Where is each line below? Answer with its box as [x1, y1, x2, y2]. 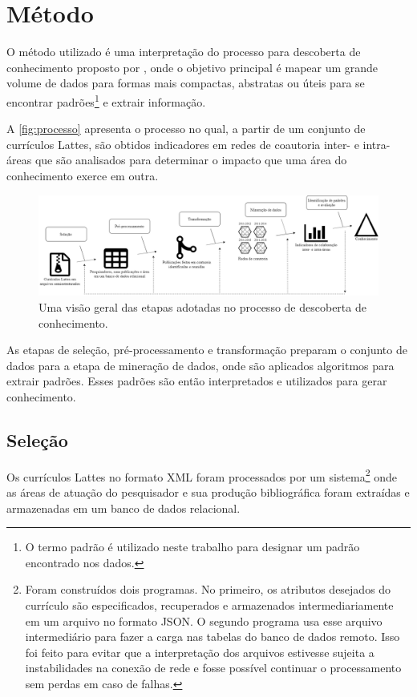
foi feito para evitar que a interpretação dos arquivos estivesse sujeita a [25, 643, 374, 660]
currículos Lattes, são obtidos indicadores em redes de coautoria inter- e [6, 135, 359, 152]
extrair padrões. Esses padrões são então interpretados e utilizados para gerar [6, 373, 387, 389]
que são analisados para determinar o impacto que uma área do [34, 151, 347, 168]
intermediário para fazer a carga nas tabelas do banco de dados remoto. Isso [25, 628, 400, 645]
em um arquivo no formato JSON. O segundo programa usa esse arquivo [25, 612, 383, 629]
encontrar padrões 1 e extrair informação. [6, 91, 206, 110]
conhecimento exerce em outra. [6, 167, 159, 183]
